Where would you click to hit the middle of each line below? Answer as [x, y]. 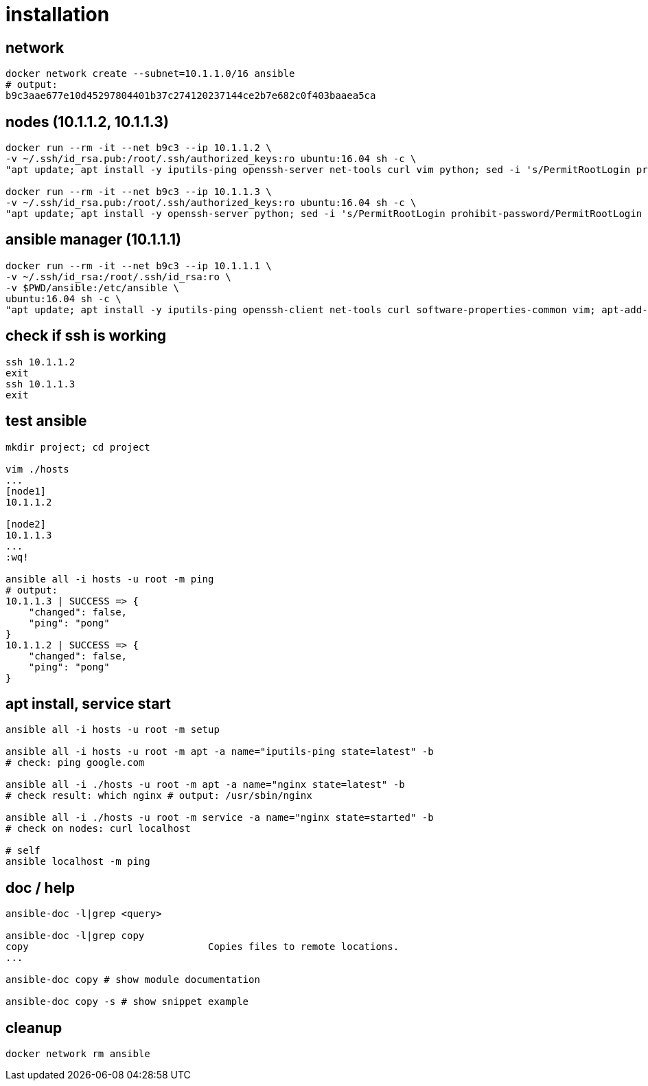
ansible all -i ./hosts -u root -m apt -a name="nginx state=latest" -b [205, 785]
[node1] [26, 491]
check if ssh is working [86, 336]
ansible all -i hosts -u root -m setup [113, 730]
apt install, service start [88, 703]
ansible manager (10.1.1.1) [93, 240]
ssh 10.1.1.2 [40, 362]
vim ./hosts [37, 469]
